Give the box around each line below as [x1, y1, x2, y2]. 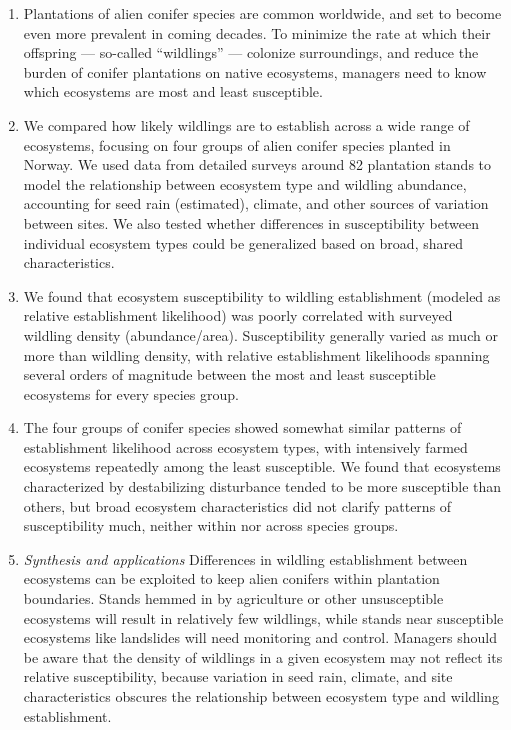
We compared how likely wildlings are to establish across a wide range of [23, 114, 470, 135]
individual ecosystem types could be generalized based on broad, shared [23, 232, 463, 253]
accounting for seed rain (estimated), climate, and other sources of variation [23, 193, 489, 214]
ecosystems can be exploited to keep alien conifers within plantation [23, 568, 440, 589]
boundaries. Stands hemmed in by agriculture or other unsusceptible [23, 588, 444, 609]
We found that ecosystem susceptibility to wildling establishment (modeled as [23, 285, 501, 306]
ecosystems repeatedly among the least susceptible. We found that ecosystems [23, 456, 501, 477]
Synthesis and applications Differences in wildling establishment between [23, 548, 468, 569]
